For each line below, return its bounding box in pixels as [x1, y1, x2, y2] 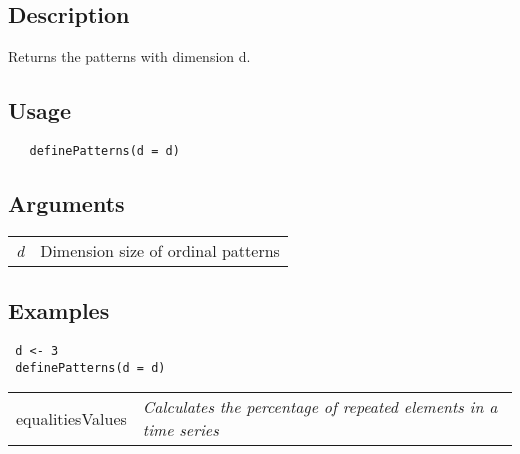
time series [142, 418, 219, 442]
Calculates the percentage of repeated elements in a [142, 395, 498, 419]
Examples [8, 295, 110, 326]
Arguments [8, 188, 125, 219]
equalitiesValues [16, 406, 127, 430]
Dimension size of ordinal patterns [40, 238, 280, 262]
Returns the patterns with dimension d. [8, 46, 251, 67]
